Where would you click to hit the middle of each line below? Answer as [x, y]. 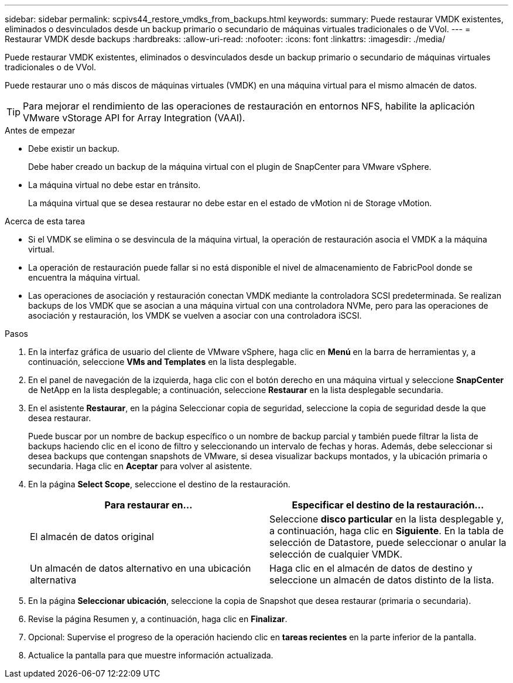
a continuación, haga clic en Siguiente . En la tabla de [387, 531]
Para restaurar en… [148, 505]
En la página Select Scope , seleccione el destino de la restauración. [159, 484]
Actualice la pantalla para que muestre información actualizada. [151, 655]
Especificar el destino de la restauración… [388, 505]
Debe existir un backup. [74, 148]
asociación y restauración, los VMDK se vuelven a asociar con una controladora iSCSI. [195, 315]
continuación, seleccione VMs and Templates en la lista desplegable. [163, 362]
